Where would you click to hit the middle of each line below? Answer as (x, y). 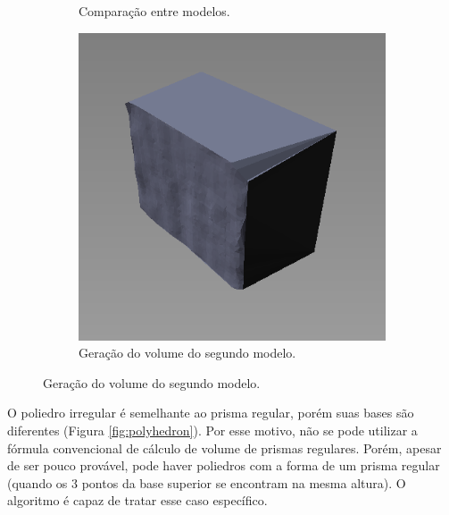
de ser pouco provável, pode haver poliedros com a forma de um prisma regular (224, 465)
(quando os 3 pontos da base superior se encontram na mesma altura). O (207, 482)
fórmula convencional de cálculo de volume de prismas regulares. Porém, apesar (224, 447)
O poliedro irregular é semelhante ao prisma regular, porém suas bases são (211, 413)
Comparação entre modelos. (154, 11)
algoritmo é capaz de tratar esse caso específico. (137, 500)
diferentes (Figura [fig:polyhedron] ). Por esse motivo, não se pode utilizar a (212, 430)
